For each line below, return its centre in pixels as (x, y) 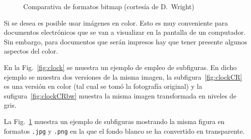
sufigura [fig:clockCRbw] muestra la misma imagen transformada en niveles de (120, 95)
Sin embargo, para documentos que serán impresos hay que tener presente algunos (126, 41)
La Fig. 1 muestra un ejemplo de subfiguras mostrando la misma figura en (114, 121)
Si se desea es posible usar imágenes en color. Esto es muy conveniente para (116, 22)
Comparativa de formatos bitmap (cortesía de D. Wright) (109, 6)
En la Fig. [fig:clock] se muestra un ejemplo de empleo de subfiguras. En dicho (120, 67)
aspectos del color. (31, 51)
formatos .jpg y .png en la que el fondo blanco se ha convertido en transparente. (124, 131)
